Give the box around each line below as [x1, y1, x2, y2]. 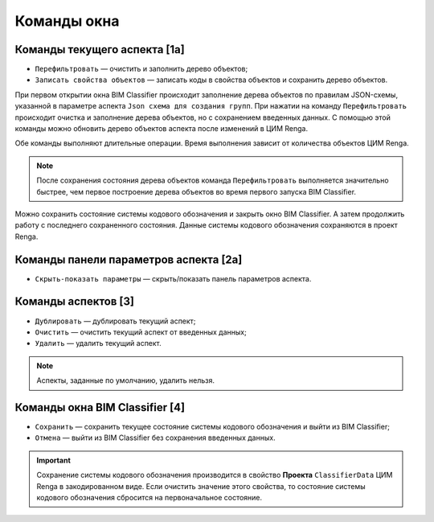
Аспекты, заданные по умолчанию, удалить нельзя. [36, 376, 215, 385]
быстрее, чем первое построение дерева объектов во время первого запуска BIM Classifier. [36, 187, 357, 196]
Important [36, 455, 72, 465]
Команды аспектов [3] [14, 294, 134, 309]
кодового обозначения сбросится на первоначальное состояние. [36, 492, 263, 502]
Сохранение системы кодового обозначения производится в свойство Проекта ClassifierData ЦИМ [36, 471, 393, 480]
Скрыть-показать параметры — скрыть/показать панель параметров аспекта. [35, 273, 312, 283]
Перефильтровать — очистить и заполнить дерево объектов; [35, 64, 248, 74]
